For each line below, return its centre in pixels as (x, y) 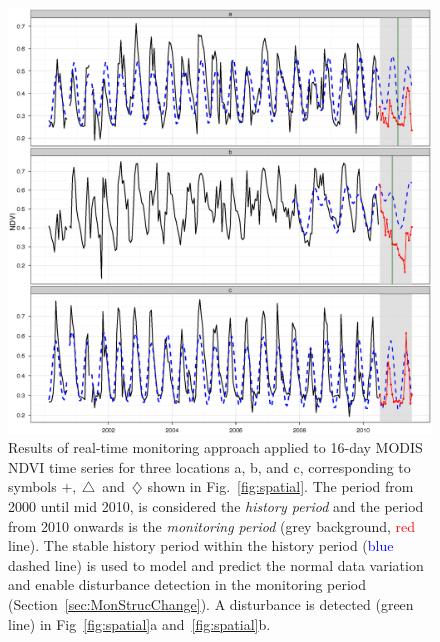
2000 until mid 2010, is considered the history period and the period (216, 506)
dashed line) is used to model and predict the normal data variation (216, 564)
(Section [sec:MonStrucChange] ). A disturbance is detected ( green (211, 604)
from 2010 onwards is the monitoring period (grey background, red (212, 525)
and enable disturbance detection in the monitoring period (187, 584)
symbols (32, 486)
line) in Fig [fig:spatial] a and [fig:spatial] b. (139, 623)
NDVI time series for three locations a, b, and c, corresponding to (209, 466)
